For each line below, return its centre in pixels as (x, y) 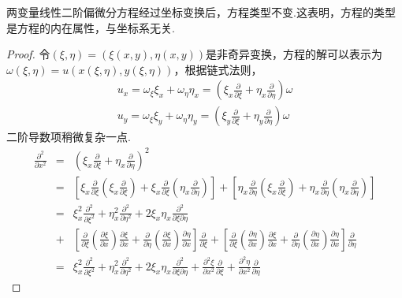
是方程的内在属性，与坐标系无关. (91, 27)
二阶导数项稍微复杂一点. (69, 137)
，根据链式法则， (218, 69)
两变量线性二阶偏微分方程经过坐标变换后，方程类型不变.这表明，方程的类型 (201, 12)
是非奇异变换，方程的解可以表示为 (294, 54)
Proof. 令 (28, 54)
